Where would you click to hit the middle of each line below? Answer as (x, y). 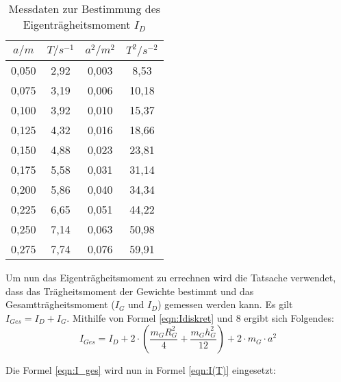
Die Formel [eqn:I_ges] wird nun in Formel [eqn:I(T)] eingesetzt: (141, 370)
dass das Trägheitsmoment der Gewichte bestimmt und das (130, 291)
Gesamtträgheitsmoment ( (60, 304)
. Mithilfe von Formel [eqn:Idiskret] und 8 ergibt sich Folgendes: (200, 317)
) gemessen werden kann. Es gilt (225, 304)
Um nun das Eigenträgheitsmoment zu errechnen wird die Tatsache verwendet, (171, 277)
